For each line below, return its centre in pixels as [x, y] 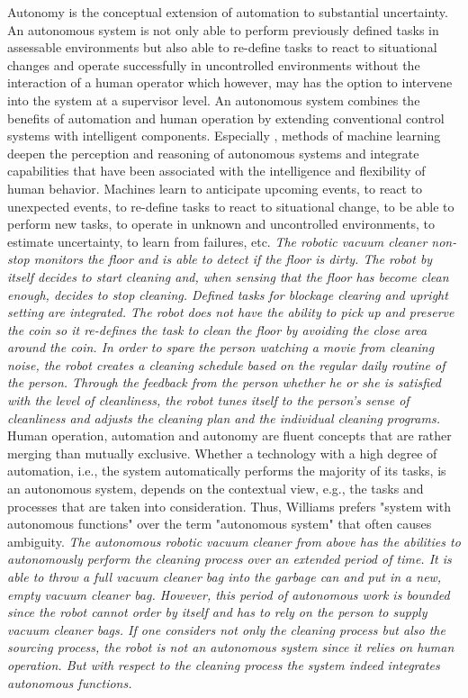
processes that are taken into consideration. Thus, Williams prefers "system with [229, 506]
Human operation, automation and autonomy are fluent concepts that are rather [229, 435]
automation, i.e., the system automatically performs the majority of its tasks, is [227, 471]
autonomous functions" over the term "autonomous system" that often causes [220, 524]
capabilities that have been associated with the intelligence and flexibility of [216, 171]
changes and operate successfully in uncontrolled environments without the [214, 64]
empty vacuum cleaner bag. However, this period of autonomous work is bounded [229, 594]
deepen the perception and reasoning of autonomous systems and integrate [213, 153]
